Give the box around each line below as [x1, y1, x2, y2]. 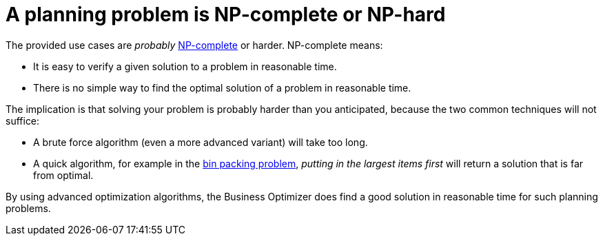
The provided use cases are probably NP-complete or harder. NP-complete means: [6, 39, 383, 51]
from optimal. [33, 169, 94, 181]
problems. [6, 202, 51, 214]
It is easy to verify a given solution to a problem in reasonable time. [33, 60, 337, 72]
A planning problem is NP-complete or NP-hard [6, 3, 446, 26]
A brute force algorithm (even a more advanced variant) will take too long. [33, 136, 368, 148]
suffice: [6, 114, 40, 127]
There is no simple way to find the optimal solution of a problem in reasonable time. [33, 81, 411, 94]
